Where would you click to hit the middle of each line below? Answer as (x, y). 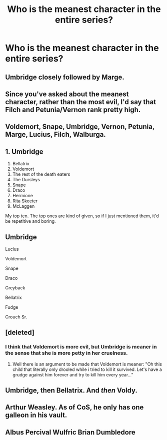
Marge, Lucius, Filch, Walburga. (55, 134)
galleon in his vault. (36, 415)
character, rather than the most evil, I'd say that (81, 102)
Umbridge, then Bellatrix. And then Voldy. (71, 391)
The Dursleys (26, 180)
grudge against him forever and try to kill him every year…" (73, 374)
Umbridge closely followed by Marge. (65, 77)
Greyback (15, 288)
